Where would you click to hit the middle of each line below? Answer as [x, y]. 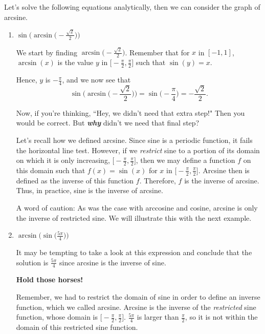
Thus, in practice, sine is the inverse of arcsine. [90, 190]
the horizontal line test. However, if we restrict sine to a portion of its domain [138, 150]
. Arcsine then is [224, 170]
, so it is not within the [221, 317]
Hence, [27, 80]
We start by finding [47, 52]
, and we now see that [96, 80]
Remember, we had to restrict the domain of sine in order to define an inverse [138, 297]
